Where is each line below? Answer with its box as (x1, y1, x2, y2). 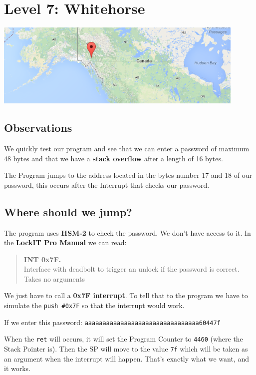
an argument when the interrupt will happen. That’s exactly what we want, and (4, 353, 249, 364)
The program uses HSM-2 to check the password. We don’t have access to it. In (4, 227, 251, 238)
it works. (4, 363, 31, 374)
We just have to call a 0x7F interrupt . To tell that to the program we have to (4, 290, 248, 301)
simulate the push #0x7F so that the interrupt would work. (4, 300, 185, 311)
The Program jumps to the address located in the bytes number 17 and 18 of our (4, 170, 252, 180)
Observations (4, 120, 72, 135)
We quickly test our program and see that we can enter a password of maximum (4, 143, 250, 153)
